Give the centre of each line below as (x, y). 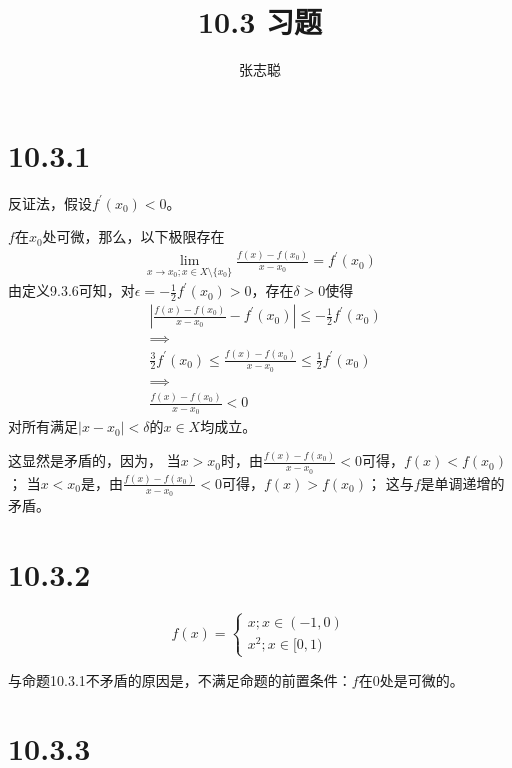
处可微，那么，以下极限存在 (133, 236)
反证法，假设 (50, 202)
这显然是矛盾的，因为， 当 (94, 460)
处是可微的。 (421, 679)
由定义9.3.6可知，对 (71, 290)
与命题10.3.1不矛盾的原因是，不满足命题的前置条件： (180, 679)
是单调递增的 (462, 482)
